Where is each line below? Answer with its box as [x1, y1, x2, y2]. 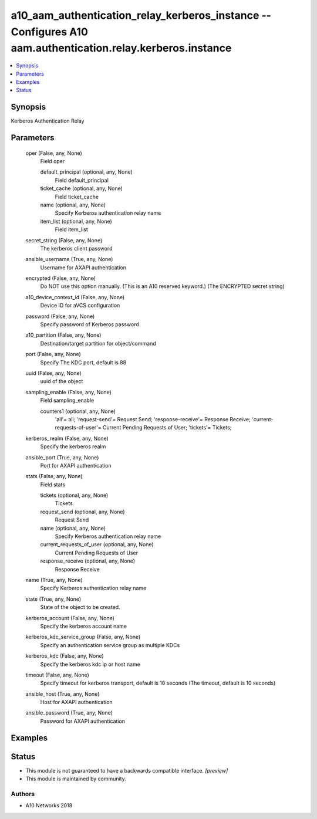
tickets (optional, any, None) [40, 492, 109, 499]
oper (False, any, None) [25, 150, 82, 157]
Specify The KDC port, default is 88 [40, 358, 127, 366]
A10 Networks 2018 [25, 802, 73, 809]
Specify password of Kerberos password [40, 321, 139, 328]
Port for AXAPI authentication [40, 462, 112, 469]
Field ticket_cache [55, 193, 99, 200]
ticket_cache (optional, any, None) [40, 185, 123, 192]
